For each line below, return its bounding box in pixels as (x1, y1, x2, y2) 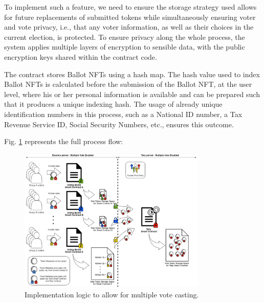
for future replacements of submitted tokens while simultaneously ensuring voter (4, 11, 256, 22)
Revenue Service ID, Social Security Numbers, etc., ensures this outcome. (4, 119, 234, 129)
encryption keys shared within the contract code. (4, 51, 157, 62)
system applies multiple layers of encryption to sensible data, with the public (4, 41, 245, 52)
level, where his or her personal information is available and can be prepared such (4, 88, 260, 99)
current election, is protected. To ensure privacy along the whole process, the (4, 31, 245, 42)
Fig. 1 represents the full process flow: (4, 136, 123, 147)
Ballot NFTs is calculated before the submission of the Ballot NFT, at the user (4, 79, 252, 89)
